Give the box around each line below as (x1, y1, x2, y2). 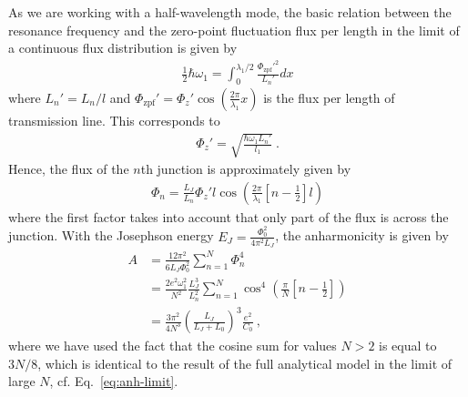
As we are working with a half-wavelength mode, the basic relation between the (8, 3, 452, 21)
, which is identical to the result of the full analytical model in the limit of (37, 353, 453, 372)
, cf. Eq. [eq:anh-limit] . (49, 372, 178, 391)
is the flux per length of (263, 87, 395, 107)
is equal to (379, 336, 437, 355)
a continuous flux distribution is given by (8, 38, 238, 57)
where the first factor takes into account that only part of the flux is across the (8, 207, 449, 226)
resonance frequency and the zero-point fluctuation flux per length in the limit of (8, 20, 460, 39)
